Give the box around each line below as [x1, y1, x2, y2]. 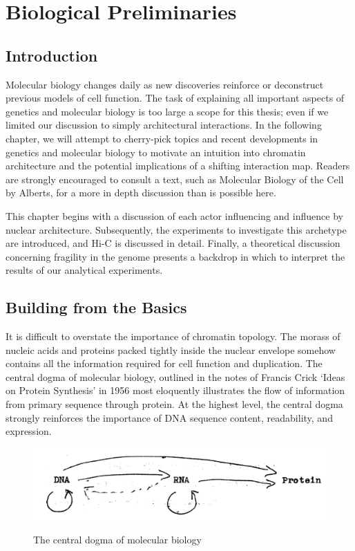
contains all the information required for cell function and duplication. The [6, 356, 323, 371]
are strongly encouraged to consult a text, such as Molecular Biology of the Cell [6, 171, 344, 186]
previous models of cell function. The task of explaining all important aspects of [6, 91, 345, 105]
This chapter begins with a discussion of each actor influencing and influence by [6, 208, 343, 223]
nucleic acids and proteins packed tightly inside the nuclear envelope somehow [6, 342, 336, 357]
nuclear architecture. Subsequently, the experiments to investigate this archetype [6, 222, 347, 236]
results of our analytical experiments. [6, 263, 163, 277]
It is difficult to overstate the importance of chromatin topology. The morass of [6, 329, 340, 344]
